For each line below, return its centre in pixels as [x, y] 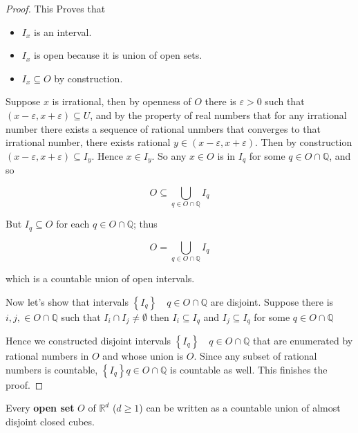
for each [73, 224]
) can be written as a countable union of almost [240, 408]
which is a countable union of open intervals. [100, 278]
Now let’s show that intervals [67, 301]
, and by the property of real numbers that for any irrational [218, 114]
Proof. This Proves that [56, 8]
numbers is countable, [52, 369]
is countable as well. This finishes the [249, 369]
